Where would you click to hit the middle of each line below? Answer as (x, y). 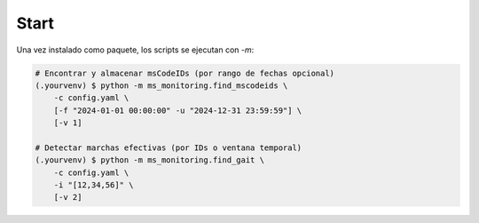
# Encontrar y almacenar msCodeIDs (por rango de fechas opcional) (185, 73)
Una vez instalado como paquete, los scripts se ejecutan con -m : (135, 50)
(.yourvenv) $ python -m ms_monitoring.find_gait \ (150, 160)
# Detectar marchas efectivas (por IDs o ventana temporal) (169, 147)
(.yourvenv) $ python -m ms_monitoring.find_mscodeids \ (161, 85)
